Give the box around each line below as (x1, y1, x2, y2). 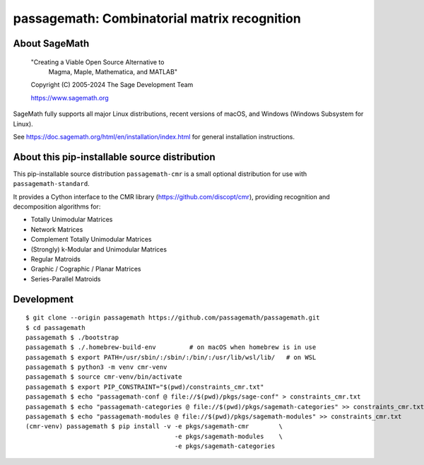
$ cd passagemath (25, 324, 86, 331)
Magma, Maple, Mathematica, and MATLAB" (48, 67, 178, 76)
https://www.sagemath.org (30, 93, 109, 102)
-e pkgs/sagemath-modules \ (174, 432, 283, 440)
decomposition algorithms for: (13, 202, 101, 211)
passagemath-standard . (13, 179, 90, 188)
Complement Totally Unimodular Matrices (30, 235, 152, 244)
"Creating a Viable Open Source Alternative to (30, 57, 165, 66)
